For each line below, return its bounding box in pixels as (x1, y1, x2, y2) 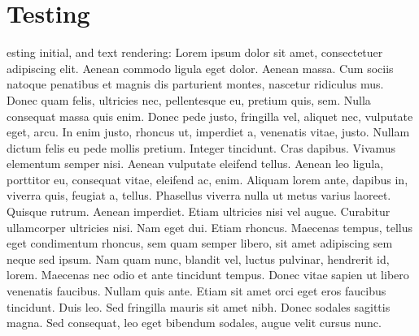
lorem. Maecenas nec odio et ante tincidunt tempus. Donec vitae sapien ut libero (7, 266, 409, 283)
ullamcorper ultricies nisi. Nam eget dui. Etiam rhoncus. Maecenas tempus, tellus (7, 218, 412, 235)
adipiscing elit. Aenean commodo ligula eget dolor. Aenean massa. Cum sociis (7, 59, 394, 76)
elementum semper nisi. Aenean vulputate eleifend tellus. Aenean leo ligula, (7, 155, 384, 172)
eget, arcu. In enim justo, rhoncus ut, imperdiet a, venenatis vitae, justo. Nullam (7, 123, 410, 140)
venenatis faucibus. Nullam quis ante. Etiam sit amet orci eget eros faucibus (7, 282, 386, 299)
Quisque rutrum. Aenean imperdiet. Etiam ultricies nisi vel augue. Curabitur (7, 203, 391, 220)
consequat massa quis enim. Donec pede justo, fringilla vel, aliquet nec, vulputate (7, 107, 413, 124)
